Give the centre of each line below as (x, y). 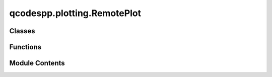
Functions (25, 47)
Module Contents (37, 63)
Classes (22, 31)
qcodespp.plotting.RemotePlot (75, 13)
